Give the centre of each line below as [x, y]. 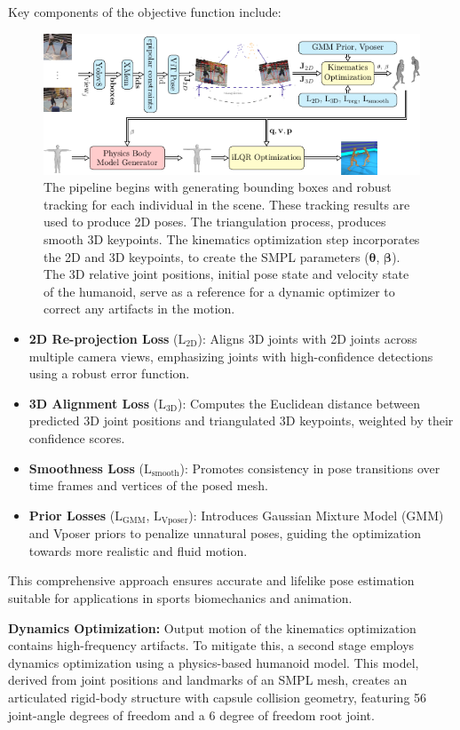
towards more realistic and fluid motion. [138, 550]
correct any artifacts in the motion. [139, 309]
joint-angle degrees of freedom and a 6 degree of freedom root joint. [191, 714]
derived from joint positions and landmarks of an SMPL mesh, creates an [208, 680]
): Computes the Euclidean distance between [299, 403]
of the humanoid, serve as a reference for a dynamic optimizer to [219, 291]
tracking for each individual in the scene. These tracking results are [227, 204]
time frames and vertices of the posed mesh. [148, 485]
